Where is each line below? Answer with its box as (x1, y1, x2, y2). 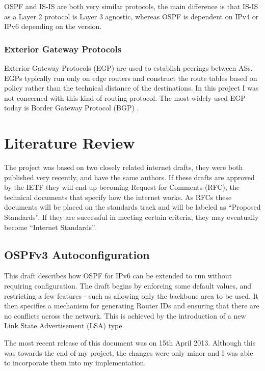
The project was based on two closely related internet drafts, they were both (4, 162, 243, 173)
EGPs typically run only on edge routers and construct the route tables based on (4, 72, 257, 83)
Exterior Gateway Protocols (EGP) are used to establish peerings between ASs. (4, 63, 253, 73)
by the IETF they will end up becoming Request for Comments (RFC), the (4, 182, 240, 192)
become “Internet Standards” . (4, 221, 96, 232)
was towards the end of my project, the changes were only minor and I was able (4, 347, 253, 358)
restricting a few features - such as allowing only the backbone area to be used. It (4, 290, 259, 301)
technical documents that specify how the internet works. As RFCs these (4, 191, 232, 202)
